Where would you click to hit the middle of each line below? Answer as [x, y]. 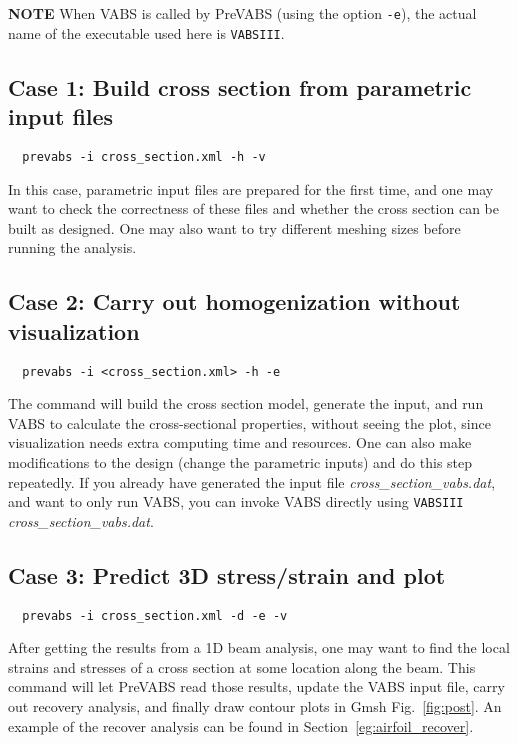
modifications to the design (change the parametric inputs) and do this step [240, 461]
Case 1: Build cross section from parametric [240, 86]
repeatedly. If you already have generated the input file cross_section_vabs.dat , [252, 481]
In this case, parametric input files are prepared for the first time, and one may [251, 188]
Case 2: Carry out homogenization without [234, 301]
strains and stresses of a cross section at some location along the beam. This [242, 666]
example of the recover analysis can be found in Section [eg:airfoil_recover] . [241, 725]
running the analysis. [72, 247]
